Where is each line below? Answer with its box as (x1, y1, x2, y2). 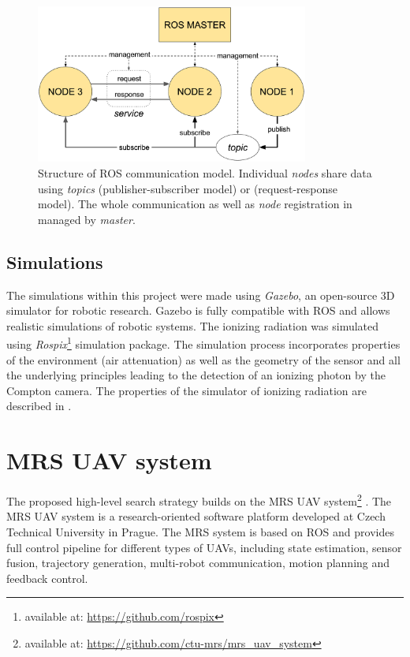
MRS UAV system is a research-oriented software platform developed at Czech (6, 508, 386, 524)
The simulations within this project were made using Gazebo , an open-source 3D (6, 286, 395, 303)
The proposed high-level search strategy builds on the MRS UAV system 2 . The (6, 491, 392, 509)
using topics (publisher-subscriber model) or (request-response (38, 180, 337, 196)
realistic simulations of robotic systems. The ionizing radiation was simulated (6, 317, 379, 334)
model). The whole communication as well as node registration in (38, 196, 352, 212)
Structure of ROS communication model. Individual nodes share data (38, 165, 372, 181)
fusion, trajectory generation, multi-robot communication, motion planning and (6, 554, 390, 571)
